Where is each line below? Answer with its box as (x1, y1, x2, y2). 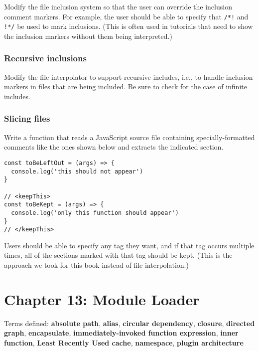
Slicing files (4, 112, 50, 125)
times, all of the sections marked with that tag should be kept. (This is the (4, 250, 233, 260)
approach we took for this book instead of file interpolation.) (4, 260, 189, 270)
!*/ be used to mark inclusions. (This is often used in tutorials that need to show (4, 21, 253, 31)
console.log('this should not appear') (11, 168, 143, 175)
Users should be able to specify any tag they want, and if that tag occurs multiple (4, 240, 255, 250)
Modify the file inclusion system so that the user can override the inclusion (4, 1, 232, 11)
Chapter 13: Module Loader (4, 289, 200, 309)
